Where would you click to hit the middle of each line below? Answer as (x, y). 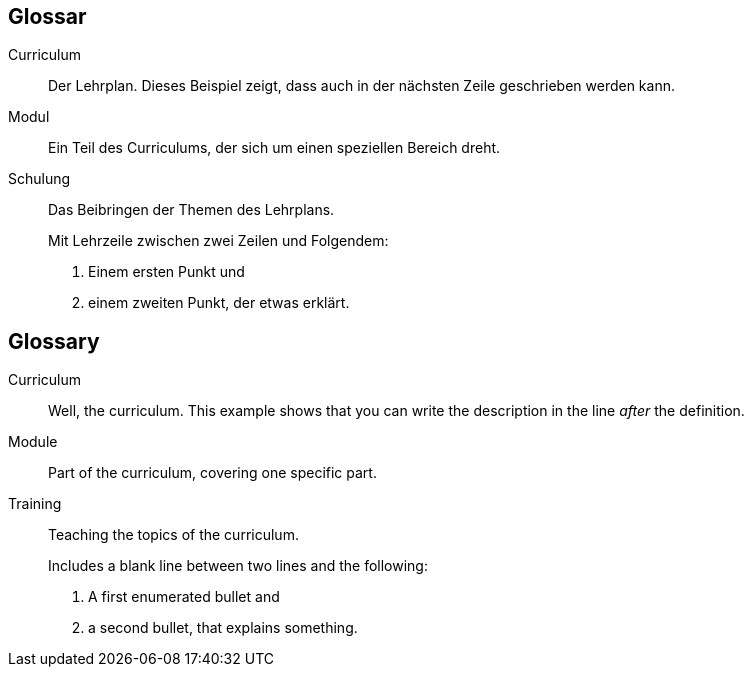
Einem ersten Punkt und (166, 272)
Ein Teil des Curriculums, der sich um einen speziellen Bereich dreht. (274, 148)
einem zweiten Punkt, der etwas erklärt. (219, 303)
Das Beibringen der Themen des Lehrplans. (191, 210)
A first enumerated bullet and (184, 597)
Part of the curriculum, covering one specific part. (212, 473)
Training (35, 504)
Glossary (54, 341)
